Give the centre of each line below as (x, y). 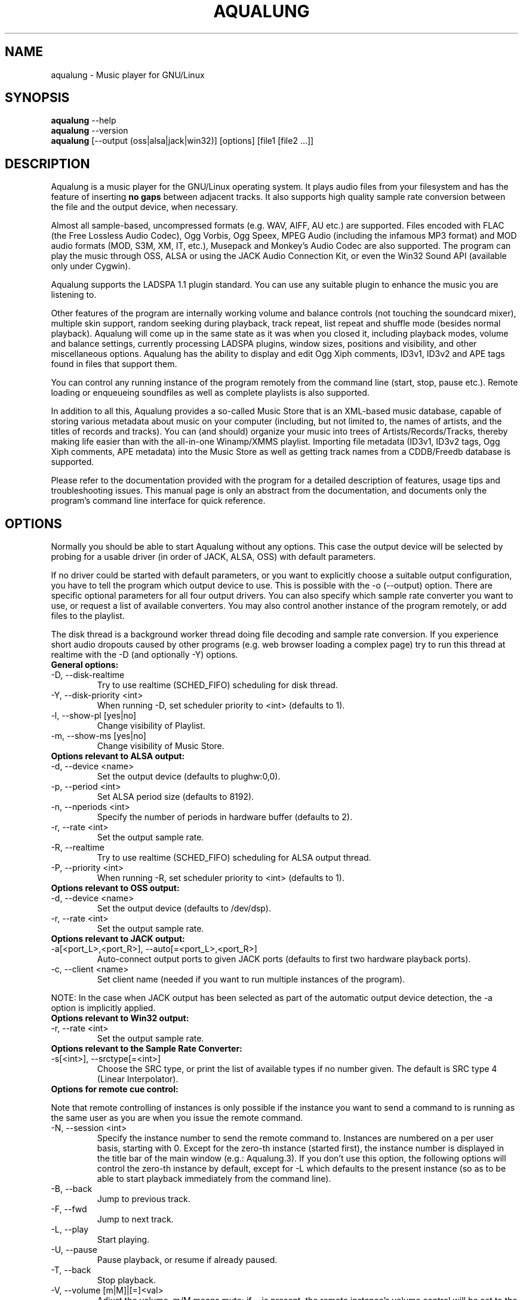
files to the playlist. (88, 616)
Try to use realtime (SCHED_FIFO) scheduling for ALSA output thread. (234, 858)
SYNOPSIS (37, 98)
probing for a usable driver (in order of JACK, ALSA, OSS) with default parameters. (213, 557)
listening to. (74, 295)
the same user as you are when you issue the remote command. (177, 1118)
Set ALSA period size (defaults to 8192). (176, 797)
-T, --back (71, 1270)
